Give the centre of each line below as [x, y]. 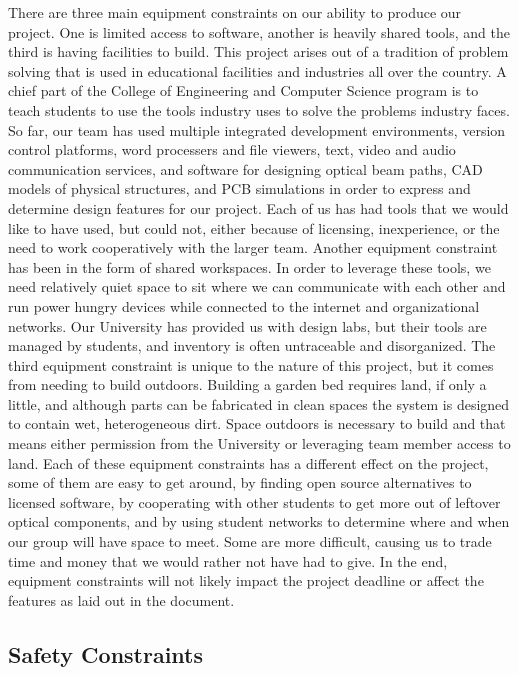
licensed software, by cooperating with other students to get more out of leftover [254, 501]
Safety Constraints [106, 653]
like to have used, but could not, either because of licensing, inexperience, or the [254, 227]
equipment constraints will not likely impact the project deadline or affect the [246, 580]
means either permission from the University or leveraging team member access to [259, 443]
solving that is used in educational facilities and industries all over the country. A [257, 70]
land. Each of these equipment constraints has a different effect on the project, [248, 462]
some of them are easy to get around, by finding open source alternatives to [240, 482]
